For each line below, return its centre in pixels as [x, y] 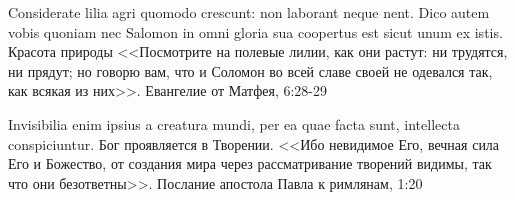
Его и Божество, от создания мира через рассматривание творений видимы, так [250, 163]
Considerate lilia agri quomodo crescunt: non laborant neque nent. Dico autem [249, 12]
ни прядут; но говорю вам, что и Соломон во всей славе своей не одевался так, [250, 70]
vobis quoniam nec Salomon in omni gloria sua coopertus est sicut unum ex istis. [255, 31]
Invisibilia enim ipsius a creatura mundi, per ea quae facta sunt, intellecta [234, 123]
